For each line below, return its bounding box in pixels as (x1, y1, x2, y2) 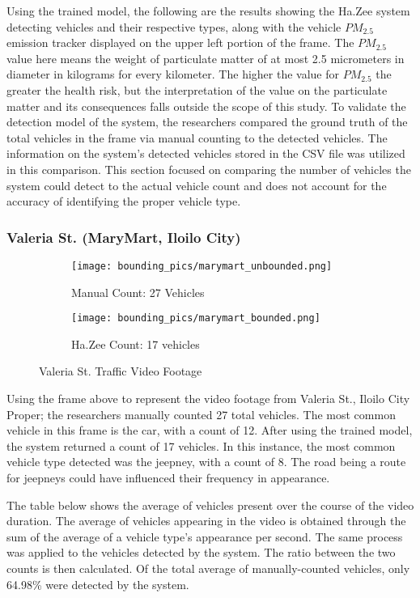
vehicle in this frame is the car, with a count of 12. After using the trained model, (6, 422, 413, 439)
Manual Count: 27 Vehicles (71, 283, 205, 300)
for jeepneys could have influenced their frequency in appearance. (6, 469, 330, 486)
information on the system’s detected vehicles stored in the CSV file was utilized (6, 145, 405, 162)
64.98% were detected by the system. (6, 575, 189, 592)
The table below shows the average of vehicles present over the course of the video (6, 496, 414, 513)
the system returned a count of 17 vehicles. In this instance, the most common (6, 437, 396, 454)
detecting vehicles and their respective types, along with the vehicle (6, 18, 342, 35)
